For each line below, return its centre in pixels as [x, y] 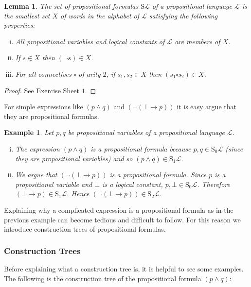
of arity [90, 74]
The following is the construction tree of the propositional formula [103, 278]
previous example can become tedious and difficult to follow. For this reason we [122, 219]
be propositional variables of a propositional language [146, 132]
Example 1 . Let [29, 132]
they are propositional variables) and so [74, 158]
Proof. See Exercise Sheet [42, 90]
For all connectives [43, 74]
